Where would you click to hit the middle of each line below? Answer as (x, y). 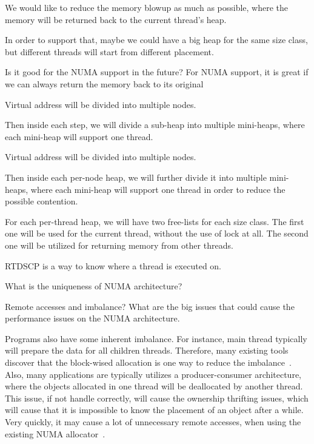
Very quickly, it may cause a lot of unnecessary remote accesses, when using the (153, 422)
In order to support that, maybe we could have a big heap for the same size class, (156, 40)
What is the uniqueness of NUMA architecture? (94, 286)
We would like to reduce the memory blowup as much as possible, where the (147, 7)
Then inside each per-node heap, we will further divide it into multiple (136, 177)
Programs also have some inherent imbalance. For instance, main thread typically (156, 338)
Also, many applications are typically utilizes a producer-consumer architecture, (153, 374)
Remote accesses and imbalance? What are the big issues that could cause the (150, 306)
